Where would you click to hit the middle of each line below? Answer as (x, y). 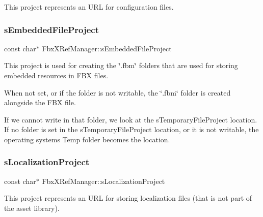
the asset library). (32, 208)
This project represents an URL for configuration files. (89, 7)
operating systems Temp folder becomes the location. (87, 139)
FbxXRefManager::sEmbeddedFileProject (107, 48)
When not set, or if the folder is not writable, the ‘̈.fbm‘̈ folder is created (117, 92)
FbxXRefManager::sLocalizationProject (103, 181)
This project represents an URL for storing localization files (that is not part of (128, 198)
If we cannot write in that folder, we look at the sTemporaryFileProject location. (131, 119)
